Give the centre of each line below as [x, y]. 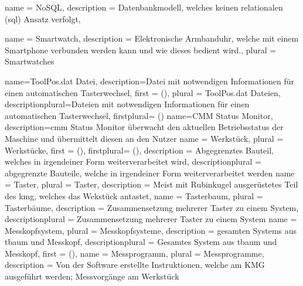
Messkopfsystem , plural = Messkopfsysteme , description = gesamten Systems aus [151, 230]
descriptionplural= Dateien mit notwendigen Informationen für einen [127, 104]
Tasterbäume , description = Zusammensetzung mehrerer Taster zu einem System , [152, 207]
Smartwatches [30, 61]
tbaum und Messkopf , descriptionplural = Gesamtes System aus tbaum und [141, 242]
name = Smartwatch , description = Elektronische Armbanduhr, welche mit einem [152, 38]
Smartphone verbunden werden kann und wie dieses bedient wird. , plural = [141, 50]
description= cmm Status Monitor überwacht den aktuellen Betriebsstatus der [144, 127]
